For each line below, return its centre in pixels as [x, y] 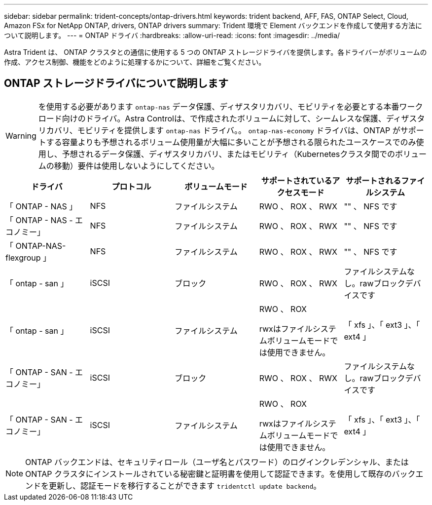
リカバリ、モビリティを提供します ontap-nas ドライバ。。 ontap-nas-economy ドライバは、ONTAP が [219, 130]
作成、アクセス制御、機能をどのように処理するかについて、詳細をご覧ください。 [135, 62]
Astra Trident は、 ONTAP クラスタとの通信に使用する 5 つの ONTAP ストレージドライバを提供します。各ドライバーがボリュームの [216, 52]
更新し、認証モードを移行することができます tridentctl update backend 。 [185, 486]
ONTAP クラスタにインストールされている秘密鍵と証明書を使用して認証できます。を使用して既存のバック [220, 474]
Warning [21, 136]
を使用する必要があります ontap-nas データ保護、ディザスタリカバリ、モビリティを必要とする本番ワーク [231, 106]
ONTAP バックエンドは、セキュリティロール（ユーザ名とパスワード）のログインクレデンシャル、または [217, 462]
